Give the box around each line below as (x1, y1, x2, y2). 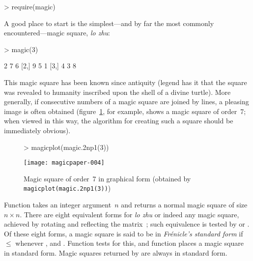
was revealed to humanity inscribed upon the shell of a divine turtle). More (4, 87, 231, 97)
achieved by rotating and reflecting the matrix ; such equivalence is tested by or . (4, 219, 250, 229)
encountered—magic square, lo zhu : (4, 28, 110, 38)
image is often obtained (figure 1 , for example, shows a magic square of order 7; (4, 106, 246, 116)
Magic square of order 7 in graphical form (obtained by (24, 173, 191, 183)
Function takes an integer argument (4, 200, 112, 210)
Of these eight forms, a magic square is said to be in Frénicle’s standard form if (4, 228, 243, 238)
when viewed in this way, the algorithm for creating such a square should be (4, 116, 233, 126)
